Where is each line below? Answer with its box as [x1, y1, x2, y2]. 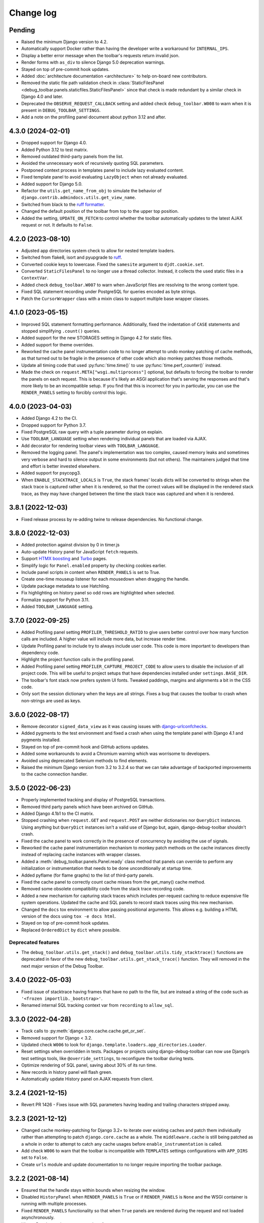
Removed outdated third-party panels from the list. [21, 154, 124, 159]
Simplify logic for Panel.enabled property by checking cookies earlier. [21, 563, 167, 568]
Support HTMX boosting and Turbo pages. [21, 556, 107, 562]
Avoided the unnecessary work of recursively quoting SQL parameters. [21, 160, 165, 166]
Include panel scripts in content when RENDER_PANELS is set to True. [21, 569, 161, 575]
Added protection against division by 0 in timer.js [21, 542, 120, 548]
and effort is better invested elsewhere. [21, 463, 101, 469]
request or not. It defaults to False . [21, 222, 93, 227]
